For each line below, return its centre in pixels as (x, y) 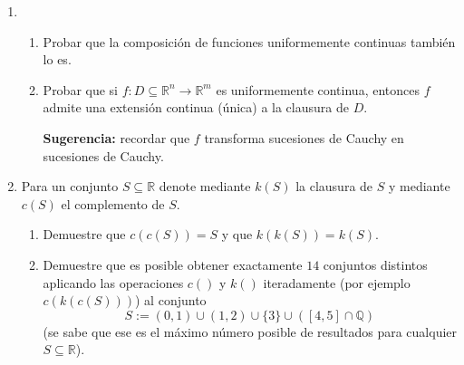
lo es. (57, 59)
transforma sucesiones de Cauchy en (304, 137)
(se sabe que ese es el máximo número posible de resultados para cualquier (250, 331)
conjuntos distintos (375, 264)
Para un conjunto (70, 186)
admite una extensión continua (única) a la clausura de (196, 107)
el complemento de (113, 203)
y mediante (419, 186)
